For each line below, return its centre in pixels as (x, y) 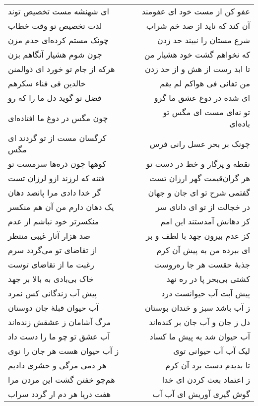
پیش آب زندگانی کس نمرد (53, 293)
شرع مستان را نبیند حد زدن (203, 40)
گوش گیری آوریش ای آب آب (201, 394)
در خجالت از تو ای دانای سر (203, 207)
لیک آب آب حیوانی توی (212, 351)
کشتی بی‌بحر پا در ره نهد (208, 279)
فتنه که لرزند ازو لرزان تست (56, 178)
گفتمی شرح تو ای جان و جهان (199, 192)
